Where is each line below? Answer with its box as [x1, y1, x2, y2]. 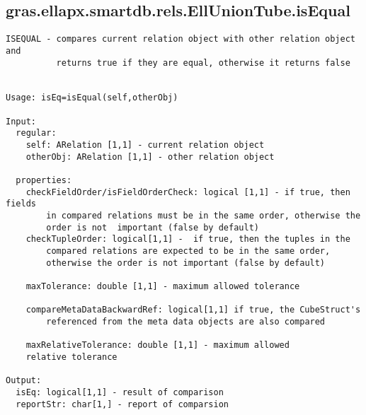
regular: [16, 128, 57, 139]
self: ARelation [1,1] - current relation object [25, 140, 265, 151]
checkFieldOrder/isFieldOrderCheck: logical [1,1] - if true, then [25, 187, 350, 197]
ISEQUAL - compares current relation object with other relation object [6, 34, 355, 45]
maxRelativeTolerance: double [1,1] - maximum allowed [25, 340, 290, 351]
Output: [6, 375, 42, 386]
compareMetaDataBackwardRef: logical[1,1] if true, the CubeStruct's [25, 305, 361, 315]
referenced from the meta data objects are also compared [46, 316, 326, 327]
